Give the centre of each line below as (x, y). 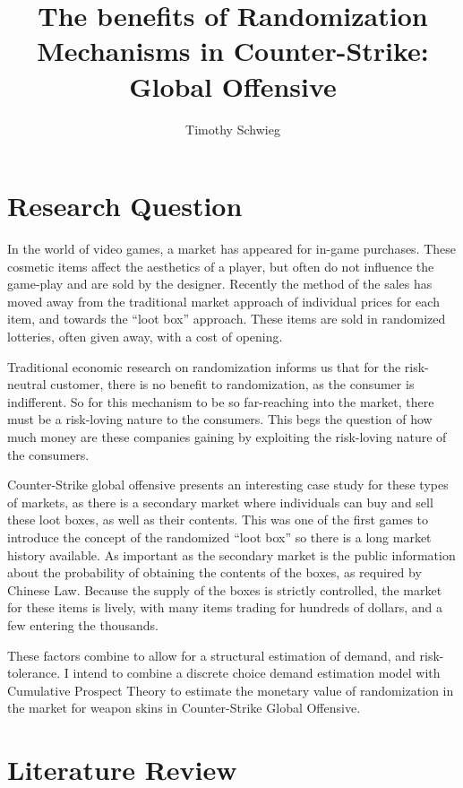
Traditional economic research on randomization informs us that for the (204, 366)
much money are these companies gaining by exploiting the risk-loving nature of (227, 436)
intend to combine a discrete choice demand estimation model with (257, 673)
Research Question (125, 206)
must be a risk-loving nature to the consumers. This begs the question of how (220, 419)
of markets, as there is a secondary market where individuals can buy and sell (220, 502)
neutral (27, 384)
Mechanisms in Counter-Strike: (233, 51)
